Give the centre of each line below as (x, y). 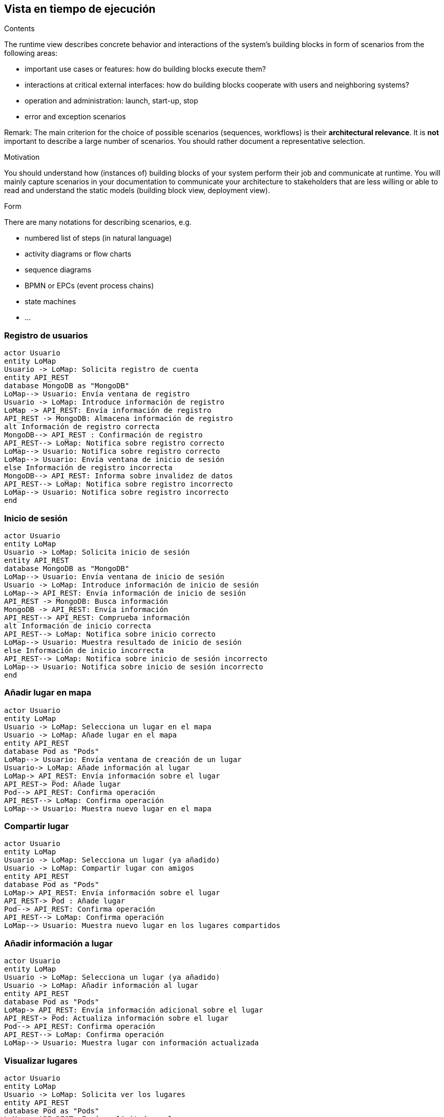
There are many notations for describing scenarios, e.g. (98, 222)
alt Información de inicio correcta (78, 626)
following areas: (31, 53)
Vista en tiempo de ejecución (80, 9)
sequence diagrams (58, 270)
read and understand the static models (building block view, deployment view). (137, 191)
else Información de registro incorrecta (88, 468)
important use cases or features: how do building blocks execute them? (145, 69)
